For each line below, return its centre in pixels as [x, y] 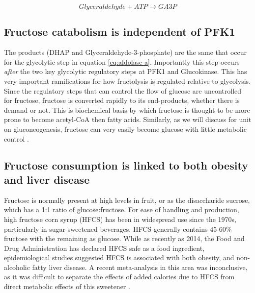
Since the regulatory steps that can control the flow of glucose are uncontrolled [123, 90]
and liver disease [47, 179]
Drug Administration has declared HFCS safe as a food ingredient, [104, 248]
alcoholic [17, 267]
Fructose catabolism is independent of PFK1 [120, 32]
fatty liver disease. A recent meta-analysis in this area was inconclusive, [140, 267]
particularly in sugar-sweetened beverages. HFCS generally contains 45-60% [118, 229]
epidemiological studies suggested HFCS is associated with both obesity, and [119, 257]
